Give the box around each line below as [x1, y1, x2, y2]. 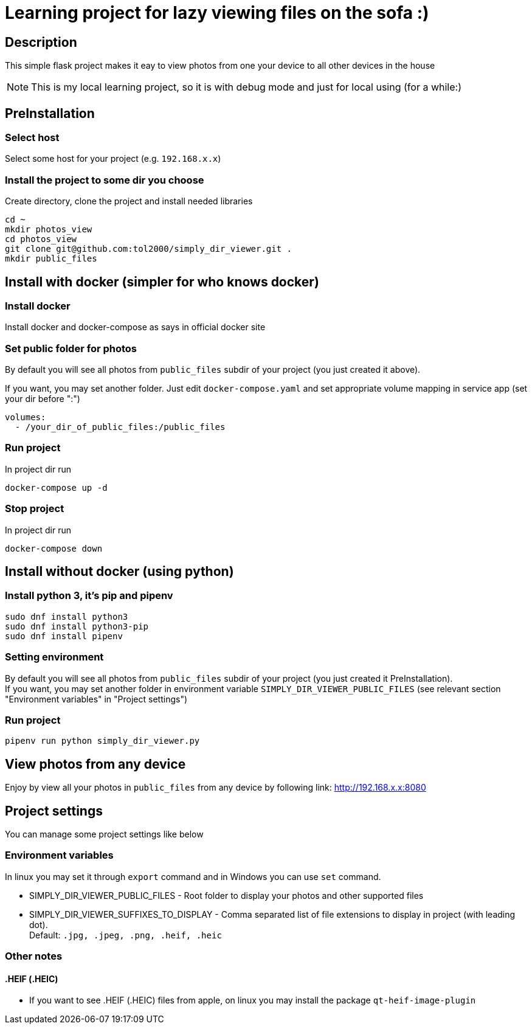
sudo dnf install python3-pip [5, 621, 149, 631]
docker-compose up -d [5, 482, 108, 493]
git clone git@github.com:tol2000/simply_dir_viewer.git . [5, 244, 292, 254]
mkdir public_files [5, 254, 97, 264]
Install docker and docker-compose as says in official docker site [5, 322, 266, 333]
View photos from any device [5, 756, 186, 772]
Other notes [5, 950, 63, 963]
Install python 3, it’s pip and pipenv [5, 589, 173, 602]
